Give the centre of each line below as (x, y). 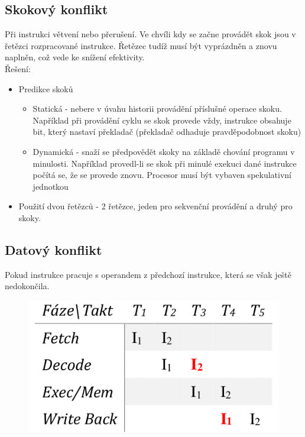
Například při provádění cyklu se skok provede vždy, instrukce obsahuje (162, 120)
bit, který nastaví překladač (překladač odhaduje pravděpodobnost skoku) (167, 132)
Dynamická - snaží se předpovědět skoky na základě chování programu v (164, 151)
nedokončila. (27, 286)
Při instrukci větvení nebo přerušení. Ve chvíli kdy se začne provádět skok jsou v (150, 34)
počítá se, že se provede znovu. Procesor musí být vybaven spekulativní (162, 175)
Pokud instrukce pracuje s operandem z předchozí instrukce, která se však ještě (148, 274)
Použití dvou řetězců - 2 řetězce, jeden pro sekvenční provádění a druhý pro (155, 206)
